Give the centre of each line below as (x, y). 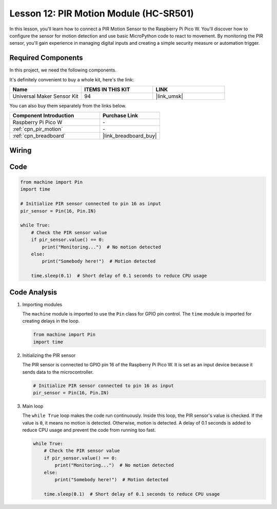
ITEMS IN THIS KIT (107, 90)
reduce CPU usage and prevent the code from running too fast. (89, 430)
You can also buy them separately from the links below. (68, 106)
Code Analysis (33, 292)
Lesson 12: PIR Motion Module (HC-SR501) (102, 13)
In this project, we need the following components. (63, 70)
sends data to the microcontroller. (58, 372)
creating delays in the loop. (51, 321)
